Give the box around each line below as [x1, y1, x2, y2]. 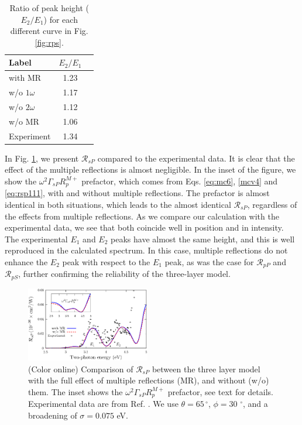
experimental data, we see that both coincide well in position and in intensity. [5, 221, 284, 234]
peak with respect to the [62, 255, 150, 268]
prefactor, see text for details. [167, 385, 273, 397]
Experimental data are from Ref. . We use [28, 397, 179, 410]
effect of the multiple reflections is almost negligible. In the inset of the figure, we [5, 163, 296, 176]
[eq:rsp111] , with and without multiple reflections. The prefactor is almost [5, 187, 270, 199]
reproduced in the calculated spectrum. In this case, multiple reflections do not [5, 244, 288, 256]
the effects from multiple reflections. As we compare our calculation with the [5, 210, 279, 222]
